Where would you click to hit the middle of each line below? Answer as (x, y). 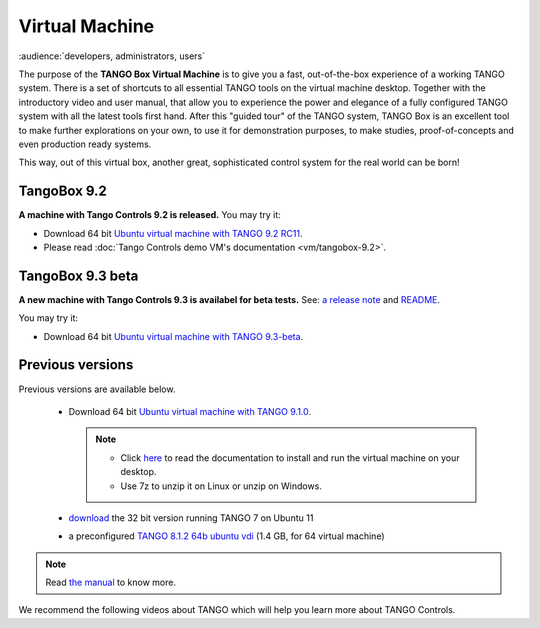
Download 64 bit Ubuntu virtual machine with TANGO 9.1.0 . (190, 411)
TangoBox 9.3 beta (78, 275)
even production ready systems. (85, 144)
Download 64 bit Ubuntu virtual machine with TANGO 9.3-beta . (173, 336)
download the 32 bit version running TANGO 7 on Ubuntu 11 (191, 517)
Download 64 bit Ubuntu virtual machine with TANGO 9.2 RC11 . (173, 233)
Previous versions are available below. (97, 389)
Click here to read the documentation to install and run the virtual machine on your (290, 457)
